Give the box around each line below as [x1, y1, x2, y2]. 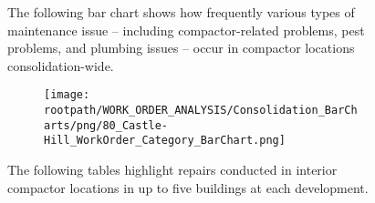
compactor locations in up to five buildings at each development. [7, 178, 369, 197]
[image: [44, 88, 90, 102]
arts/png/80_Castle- [44, 118, 169, 132]
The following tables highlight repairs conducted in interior [7, 160, 338, 178]
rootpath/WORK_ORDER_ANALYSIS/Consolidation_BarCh [44, 104, 358, 117]
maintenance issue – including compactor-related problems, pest [7, 20, 365, 39]
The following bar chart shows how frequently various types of [7, 3, 355, 21]
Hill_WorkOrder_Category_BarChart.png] [44, 134, 286, 147]
